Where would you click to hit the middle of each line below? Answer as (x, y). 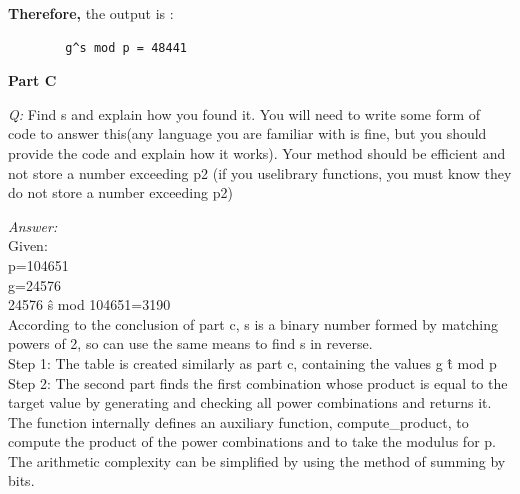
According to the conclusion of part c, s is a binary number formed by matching (253, 323)
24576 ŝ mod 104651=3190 (89, 304)
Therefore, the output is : (91, 13)
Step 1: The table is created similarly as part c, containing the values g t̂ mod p (252, 362)
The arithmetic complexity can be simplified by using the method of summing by (257, 460)
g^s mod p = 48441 (126, 47)
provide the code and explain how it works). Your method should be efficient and (257, 152)
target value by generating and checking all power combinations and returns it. (250, 402)
